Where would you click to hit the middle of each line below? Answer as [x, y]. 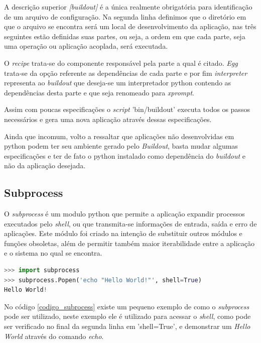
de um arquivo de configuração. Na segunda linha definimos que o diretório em [125, 16]
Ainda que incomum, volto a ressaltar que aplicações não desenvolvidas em [119, 136]
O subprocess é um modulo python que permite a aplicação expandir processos [124, 214]
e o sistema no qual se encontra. [53, 253]
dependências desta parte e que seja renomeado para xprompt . [99, 92]
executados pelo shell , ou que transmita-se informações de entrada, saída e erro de [130, 223]
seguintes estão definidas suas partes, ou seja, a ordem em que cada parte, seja [125, 36]
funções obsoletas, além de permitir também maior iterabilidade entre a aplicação [129, 243]
